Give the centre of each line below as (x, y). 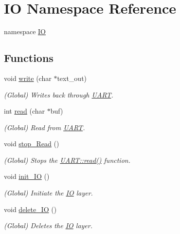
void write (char (28, 78)
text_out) (72, 78)
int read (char (25, 111)
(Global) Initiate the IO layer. (48, 193)
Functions (29, 58)
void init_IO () (27, 176)
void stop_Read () (32, 144)
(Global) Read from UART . (45, 127)
